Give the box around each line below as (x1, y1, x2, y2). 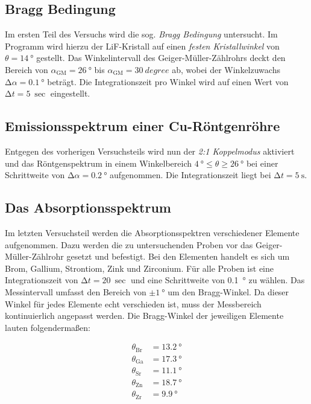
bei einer (246, 156, 278, 169)
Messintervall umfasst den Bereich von (5, 285, 146, 298)
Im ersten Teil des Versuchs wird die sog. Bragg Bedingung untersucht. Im (5, 28, 278, 40)
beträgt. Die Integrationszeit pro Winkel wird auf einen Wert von (47, 75, 289, 88)
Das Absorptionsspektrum (5, 198, 171, 217)
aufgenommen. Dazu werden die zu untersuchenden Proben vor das (5, 238, 253, 251)
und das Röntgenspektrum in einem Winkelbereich (5, 156, 192, 169)
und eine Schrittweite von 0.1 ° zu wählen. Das (130, 274, 305, 286)
